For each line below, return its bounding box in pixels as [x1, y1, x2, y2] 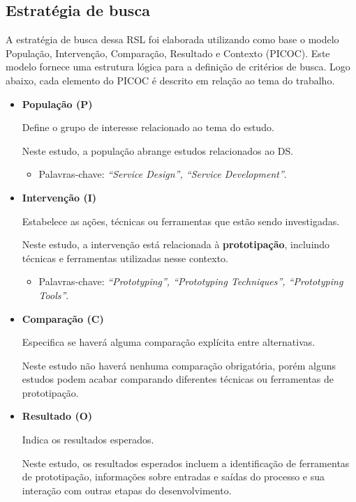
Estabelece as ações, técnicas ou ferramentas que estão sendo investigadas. [22, 213, 340, 228]
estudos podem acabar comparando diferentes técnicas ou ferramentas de [22, 372, 334, 386]
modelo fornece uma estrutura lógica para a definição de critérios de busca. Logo [6, 59, 350, 74]
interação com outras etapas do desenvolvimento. [22, 482, 232, 497]
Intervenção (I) [22, 190, 97, 204]
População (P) [22, 96, 93, 111]
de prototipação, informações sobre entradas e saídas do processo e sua [22, 469, 325, 484]
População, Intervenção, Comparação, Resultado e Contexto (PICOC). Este [6, 45, 330, 60]
